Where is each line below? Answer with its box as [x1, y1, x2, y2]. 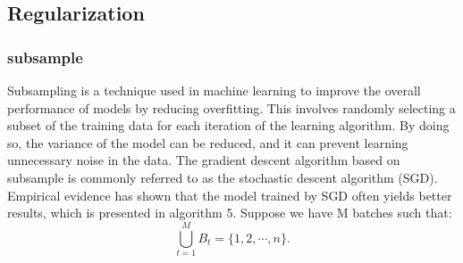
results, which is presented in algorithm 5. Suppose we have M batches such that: [7, 203, 452, 222]
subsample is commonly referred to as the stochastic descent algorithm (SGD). [7, 168, 438, 186]
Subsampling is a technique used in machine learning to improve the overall [7, 81, 421, 99]
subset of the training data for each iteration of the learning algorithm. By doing [7, 116, 450, 135]
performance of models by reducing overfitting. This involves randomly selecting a [7, 98, 456, 117]
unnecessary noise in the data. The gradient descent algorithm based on [7, 151, 400, 169]
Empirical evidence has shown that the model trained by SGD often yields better [7, 185, 452, 204]
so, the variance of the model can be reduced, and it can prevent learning [7, 133, 408, 152]
